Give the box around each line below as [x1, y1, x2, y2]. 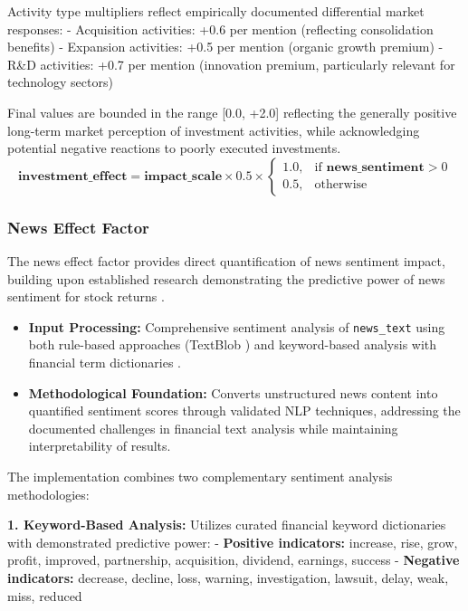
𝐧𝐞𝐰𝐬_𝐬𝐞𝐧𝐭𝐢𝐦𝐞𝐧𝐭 [326, 161, 425, 175]
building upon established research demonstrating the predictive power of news [7, 269, 445, 288]
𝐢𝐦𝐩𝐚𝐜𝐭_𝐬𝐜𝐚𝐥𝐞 [144, 169, 223, 183]
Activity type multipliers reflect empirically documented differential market [7, 2, 425, 20]
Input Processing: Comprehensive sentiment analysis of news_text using [28, 317, 445, 336]
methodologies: [7, 484, 90, 503]
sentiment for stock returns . [7, 287, 165, 306]
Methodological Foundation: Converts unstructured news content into [28, 383, 438, 402]
